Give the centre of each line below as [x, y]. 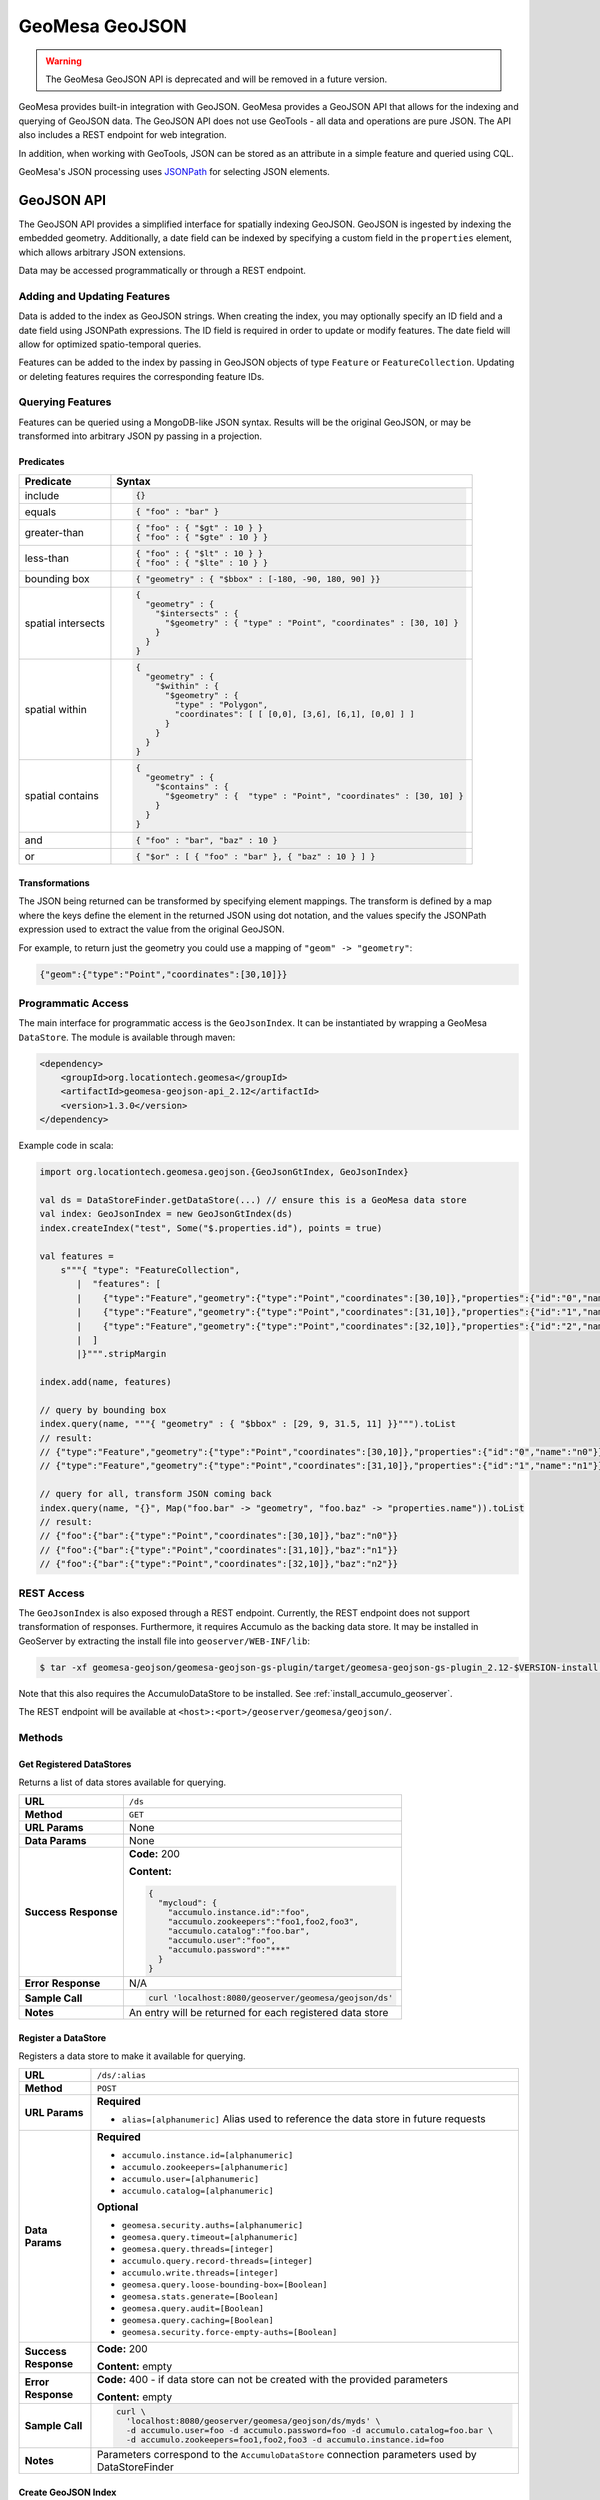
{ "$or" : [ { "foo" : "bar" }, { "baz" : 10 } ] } [255, 856]
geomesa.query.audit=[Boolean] [193, 2308]
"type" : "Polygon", [221, 705]
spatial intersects [64, 623]
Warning [63, 61]
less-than [47, 558]
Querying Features [65, 402]
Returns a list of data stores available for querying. [122, 1782]
